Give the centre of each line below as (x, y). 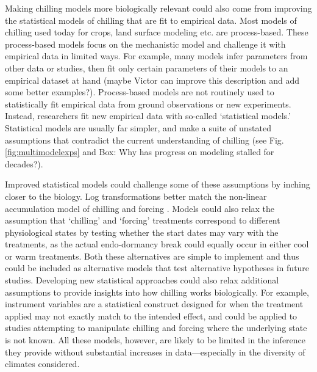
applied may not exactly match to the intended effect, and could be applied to (151, 315)
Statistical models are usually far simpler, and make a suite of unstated (138, 127)
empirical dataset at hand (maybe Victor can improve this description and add (152, 80)
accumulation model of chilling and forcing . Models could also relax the (140, 208)
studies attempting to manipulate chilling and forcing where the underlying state (156, 328)
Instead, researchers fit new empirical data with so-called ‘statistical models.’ (148, 116)
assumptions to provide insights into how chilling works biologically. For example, (157, 292)
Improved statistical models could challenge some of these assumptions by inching (158, 184)
